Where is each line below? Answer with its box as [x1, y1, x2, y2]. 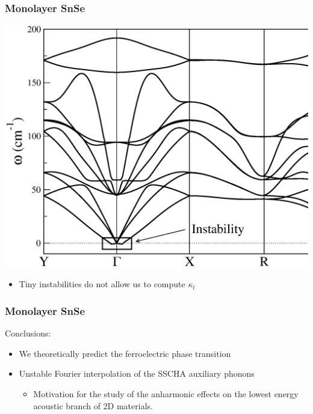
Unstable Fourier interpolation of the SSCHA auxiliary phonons [19, 367, 255, 380]
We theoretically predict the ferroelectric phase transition [19, 347, 231, 359]
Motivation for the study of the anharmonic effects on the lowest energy [33, 388, 299, 400]
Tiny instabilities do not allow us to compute [19, 278, 185, 290]
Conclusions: [5, 327, 51, 339]
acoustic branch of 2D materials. [33, 399, 153, 412]
